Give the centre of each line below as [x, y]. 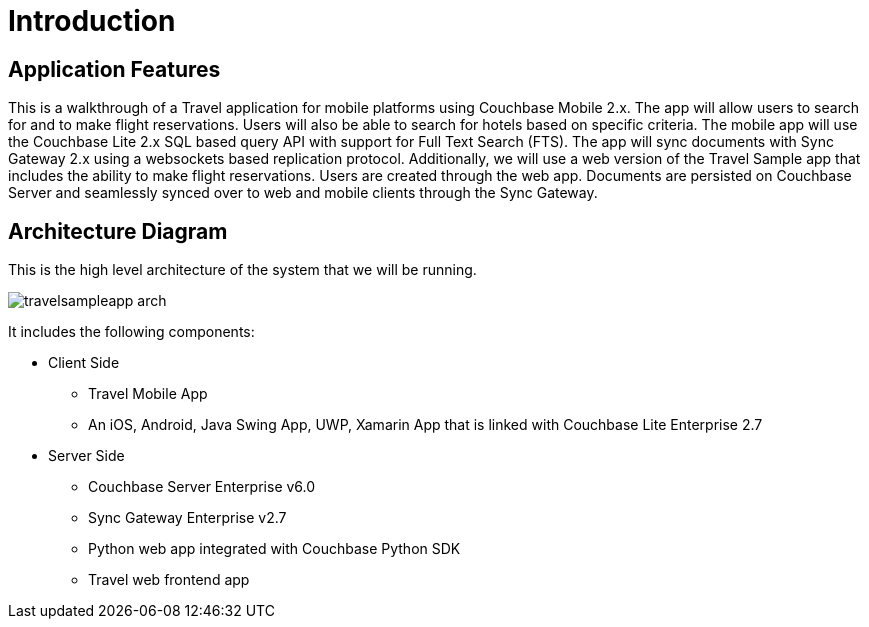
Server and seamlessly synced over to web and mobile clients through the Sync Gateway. [303, 193]
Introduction [92, 21]
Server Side [86, 456]
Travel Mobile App [148, 394]
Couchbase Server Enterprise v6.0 [202, 487]
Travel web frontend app [169, 580]
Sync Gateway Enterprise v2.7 [187, 518]
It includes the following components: [131, 332]
